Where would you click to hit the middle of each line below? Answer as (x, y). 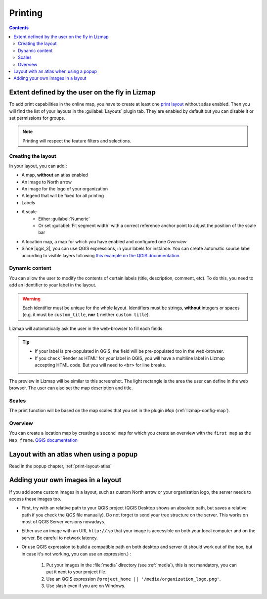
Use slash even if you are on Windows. (86, 586)
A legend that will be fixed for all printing (63, 196)
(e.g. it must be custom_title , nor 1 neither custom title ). (86, 315)
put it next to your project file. (76, 572)
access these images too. (35, 499)
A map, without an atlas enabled (55, 175)
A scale (29, 212)
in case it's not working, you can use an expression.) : (76, 553)
